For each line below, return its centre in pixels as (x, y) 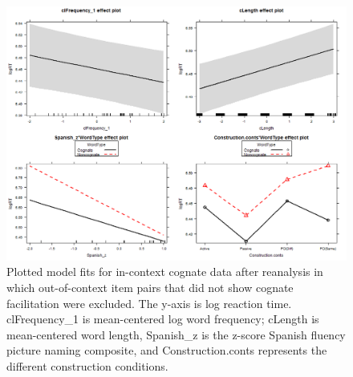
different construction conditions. (87, 365)
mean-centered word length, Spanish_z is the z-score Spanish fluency (176, 334)
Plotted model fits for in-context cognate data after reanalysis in (165, 272)
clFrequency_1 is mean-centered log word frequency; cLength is (163, 319)
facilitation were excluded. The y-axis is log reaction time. (149, 303)
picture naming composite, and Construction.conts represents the (167, 350)
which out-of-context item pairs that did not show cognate (150, 287)
